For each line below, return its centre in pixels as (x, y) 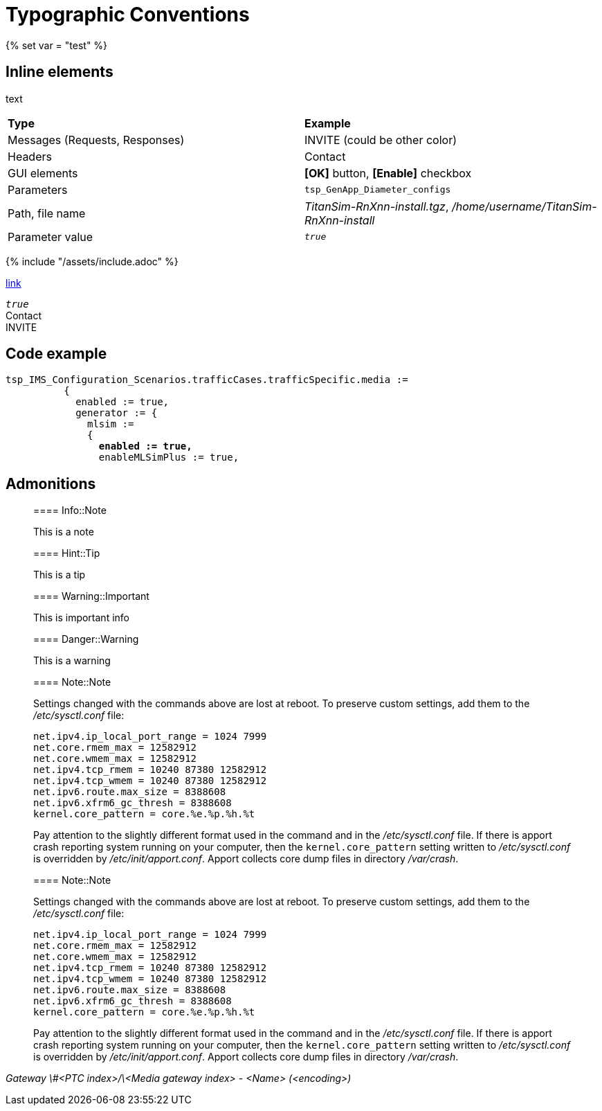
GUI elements (43, 173)
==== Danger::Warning (86, 639)
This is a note (64, 532)
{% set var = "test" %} (57, 45)
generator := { (117, 413)
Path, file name (47, 213)
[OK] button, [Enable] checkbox (388, 173)
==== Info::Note (70, 510)
